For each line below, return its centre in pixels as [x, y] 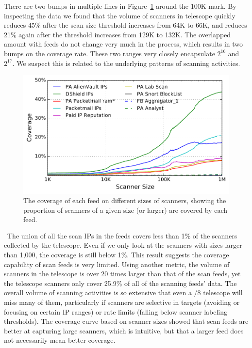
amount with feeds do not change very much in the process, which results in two [124, 44]
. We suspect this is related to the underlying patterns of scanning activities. [126, 63]
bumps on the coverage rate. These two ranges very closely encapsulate [109, 53]
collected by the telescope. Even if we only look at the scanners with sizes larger [123, 245]
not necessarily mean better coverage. [60, 340]
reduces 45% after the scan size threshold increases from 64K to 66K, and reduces [126, 25]
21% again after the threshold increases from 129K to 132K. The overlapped [118, 34]
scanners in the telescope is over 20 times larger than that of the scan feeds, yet [122, 274]
